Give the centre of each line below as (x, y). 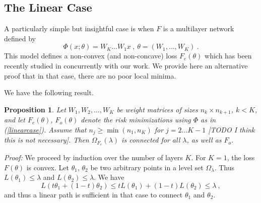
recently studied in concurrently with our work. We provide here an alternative (126, 65)
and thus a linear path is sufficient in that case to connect (93, 194)
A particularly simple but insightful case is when (79, 28)
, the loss (241, 157)
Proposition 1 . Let (35, 109)
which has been (228, 56)
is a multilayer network (199, 28)
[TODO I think (232, 129)
